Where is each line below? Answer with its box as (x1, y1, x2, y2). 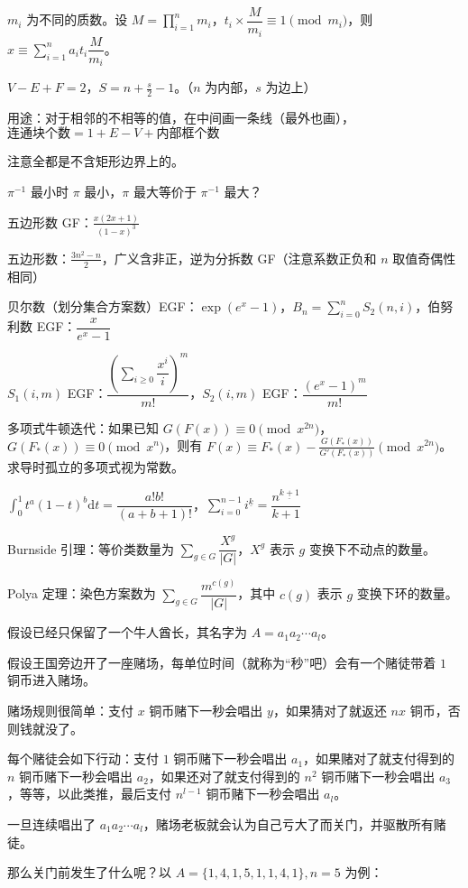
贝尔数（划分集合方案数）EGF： (7, 297, 198, 316)
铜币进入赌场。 (7, 671, 96, 689)
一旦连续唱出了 (7, 815, 96, 834)
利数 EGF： (7, 317, 77, 336)
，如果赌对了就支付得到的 (303, 749, 455, 768)
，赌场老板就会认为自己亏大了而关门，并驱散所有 (142, 815, 434, 834)
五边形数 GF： (7, 212, 93, 231)
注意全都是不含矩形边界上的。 (7, 152, 184, 171)
